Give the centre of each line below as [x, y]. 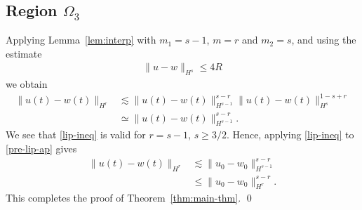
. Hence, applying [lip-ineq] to [290, 134]
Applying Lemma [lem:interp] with [81, 40]
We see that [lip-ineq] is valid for [76, 134]
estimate [24, 53]
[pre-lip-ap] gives [41, 149]
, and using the [324, 40]
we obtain [27, 84]
